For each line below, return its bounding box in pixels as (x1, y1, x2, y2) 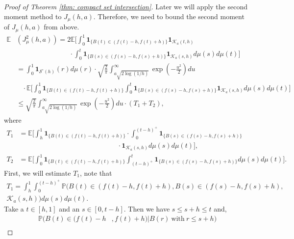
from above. (44, 22, 79, 32)
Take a (4, 204, 24, 214)
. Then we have (123, 204, 170, 214)
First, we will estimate (4, 167, 71, 178)
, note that (80, 167, 112, 178)
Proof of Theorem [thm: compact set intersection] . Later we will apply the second (4, 1, 247, 11)
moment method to (4, 11, 62, 21)
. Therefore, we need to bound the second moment (93, 11, 245, 21)
